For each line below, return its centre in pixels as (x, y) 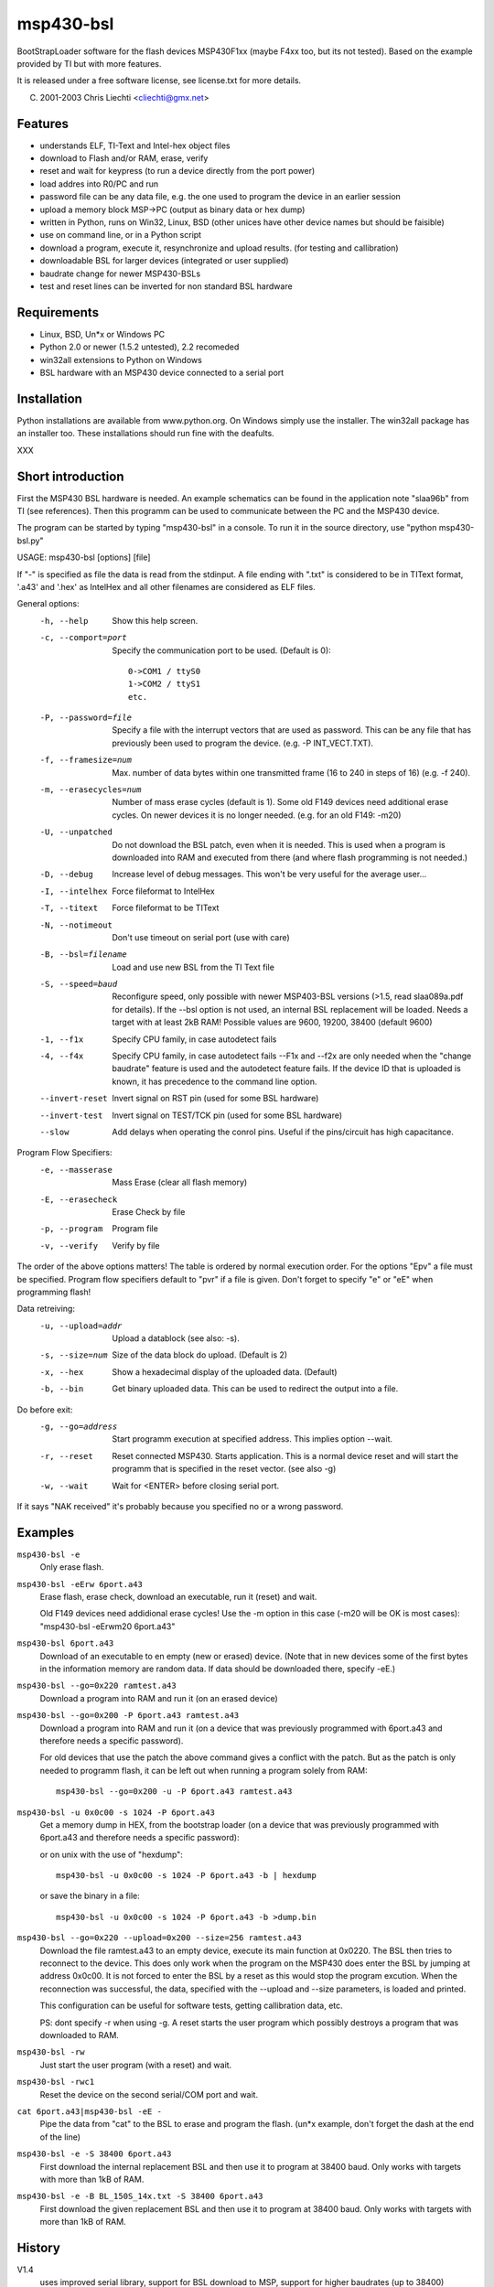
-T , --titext (69, 908)
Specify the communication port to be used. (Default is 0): (221, 650)
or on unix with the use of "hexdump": (111, 1854)
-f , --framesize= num (86, 760)
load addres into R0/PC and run (99, 184)
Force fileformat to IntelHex (163, 891)
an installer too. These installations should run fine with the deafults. (145, 434)
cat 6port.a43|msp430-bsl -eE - (89, 2111)
